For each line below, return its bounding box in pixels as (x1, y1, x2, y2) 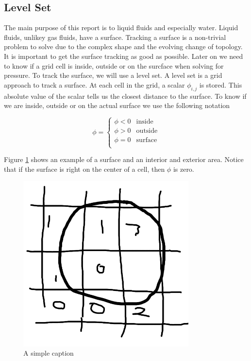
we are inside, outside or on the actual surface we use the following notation (4, 100, 230, 110)
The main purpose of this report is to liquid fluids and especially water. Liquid (4, 22, 238, 33)
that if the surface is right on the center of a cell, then (4, 163, 165, 174)
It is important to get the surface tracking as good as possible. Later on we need (4, 51, 243, 61)
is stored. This (199, 79, 242, 90)
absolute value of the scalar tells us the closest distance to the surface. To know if (4, 90, 247, 101)
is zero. (173, 163, 194, 174)
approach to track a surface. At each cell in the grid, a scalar (4, 79, 185, 90)
